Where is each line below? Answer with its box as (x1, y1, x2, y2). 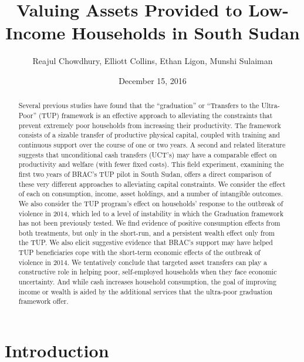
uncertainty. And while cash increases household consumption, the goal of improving (18, 277, 276, 287)
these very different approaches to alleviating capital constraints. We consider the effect (18, 179, 286, 189)
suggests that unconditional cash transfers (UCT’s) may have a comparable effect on (18, 149, 277, 159)
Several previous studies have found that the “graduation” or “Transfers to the (18, 100, 259, 110)
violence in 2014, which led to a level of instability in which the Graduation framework (18, 208, 283, 218)
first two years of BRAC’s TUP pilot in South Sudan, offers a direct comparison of (18, 169, 271, 179)
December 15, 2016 (119, 74, 187, 86)
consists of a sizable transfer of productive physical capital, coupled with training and (18, 130, 280, 140)
